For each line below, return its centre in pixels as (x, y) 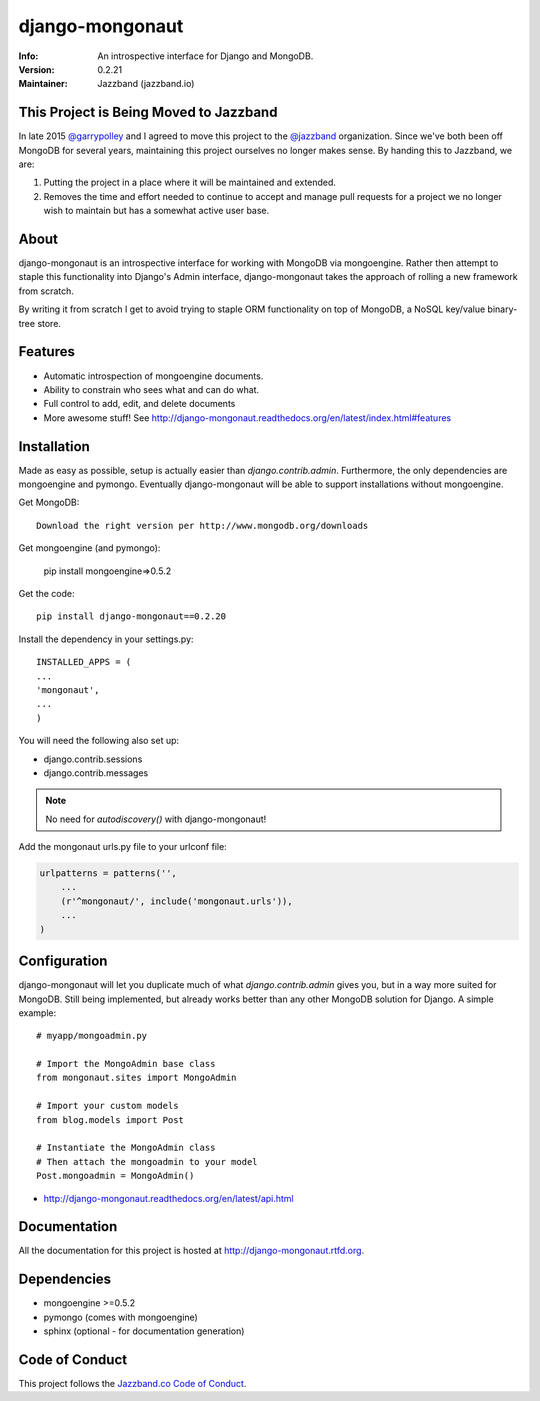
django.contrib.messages (96, 772)
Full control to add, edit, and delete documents (139, 404)
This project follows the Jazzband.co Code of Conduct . (132, 1384)
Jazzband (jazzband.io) (146, 84)
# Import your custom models (107, 1106)
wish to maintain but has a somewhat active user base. (156, 211)
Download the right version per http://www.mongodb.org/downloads (202, 525)
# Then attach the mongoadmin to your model (147, 1161)
